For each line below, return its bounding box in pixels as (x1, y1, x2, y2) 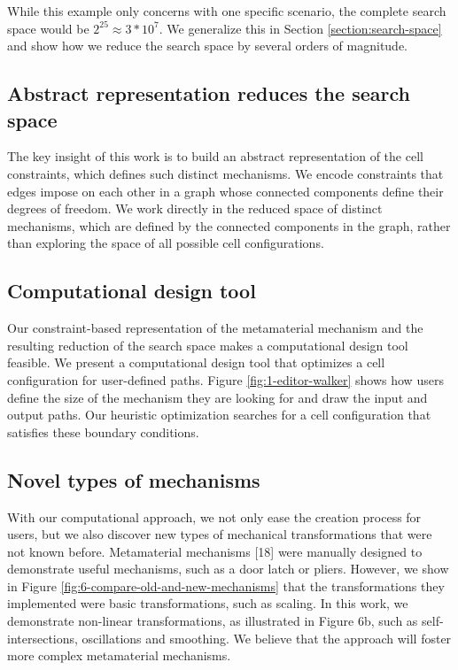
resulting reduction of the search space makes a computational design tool (7, 335, 408, 354)
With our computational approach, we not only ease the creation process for (7, 507, 422, 526)
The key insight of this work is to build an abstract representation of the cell (7, 147, 423, 166)
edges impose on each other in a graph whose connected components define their (7, 181, 444, 200)
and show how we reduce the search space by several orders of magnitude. (7, 36, 408, 55)
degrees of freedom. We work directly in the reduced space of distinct (7, 199, 383, 218)
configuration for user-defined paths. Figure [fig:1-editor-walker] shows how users (7, 370, 444, 389)
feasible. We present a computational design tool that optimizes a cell (7, 353, 385, 372)
